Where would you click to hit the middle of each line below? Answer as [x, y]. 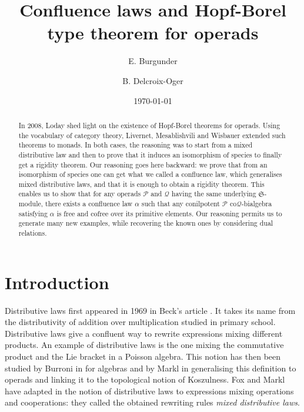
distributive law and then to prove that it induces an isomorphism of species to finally [150, 154]
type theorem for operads [153, 33]
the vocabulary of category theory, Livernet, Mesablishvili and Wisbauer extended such [152, 135]
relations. [33, 233]
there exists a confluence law [89, 204]
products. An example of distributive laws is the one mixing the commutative [144, 345]
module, [31, 204]
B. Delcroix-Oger [153, 80]
